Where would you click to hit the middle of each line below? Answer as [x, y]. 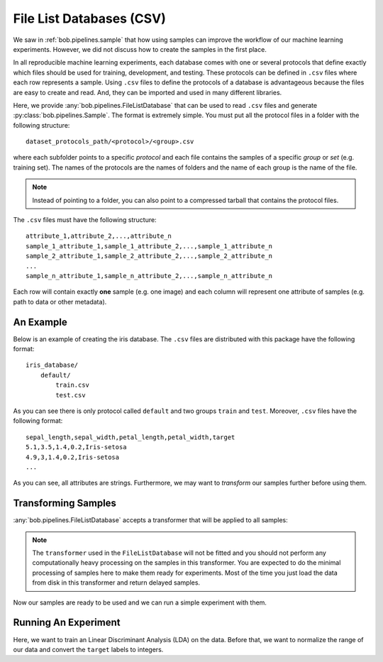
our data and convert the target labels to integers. [88, 649]
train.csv [73, 385]
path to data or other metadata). [60, 302]
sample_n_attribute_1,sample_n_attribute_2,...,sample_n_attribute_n [149, 276]
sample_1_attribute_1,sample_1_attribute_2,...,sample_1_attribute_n [149, 246]
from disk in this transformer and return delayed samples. [116, 583]
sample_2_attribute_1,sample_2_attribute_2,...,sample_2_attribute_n [149, 256]
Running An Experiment [67, 623]
